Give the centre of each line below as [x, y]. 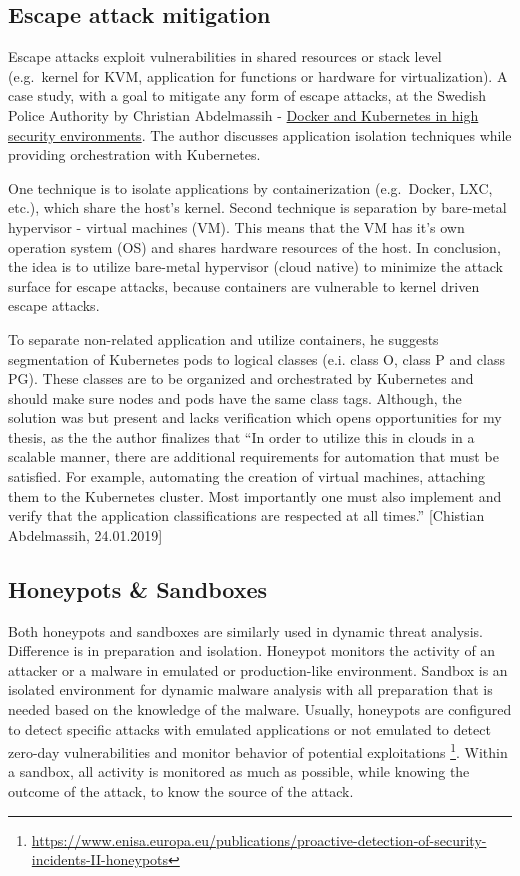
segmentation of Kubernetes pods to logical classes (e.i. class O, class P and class [256, 358]
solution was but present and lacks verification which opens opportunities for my [255, 417]
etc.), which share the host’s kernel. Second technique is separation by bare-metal [257, 207]
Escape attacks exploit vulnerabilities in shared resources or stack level [225, 56]
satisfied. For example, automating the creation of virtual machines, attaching [246, 476]
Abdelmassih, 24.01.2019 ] [85, 534]
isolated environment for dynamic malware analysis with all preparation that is [250, 689]
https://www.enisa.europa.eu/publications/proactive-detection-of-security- [259, 839]
